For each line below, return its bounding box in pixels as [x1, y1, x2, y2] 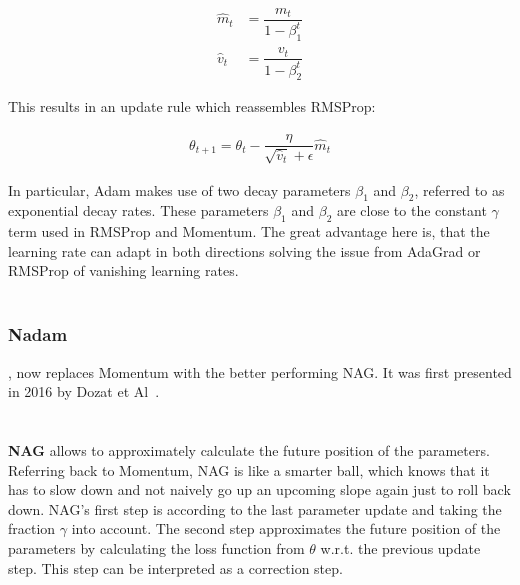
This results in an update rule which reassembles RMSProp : [8, 96, 376, 117]
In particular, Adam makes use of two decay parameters [8, 179, 351, 200]
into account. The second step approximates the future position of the [71, 518, 501, 539]
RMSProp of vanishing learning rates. [8, 260, 239, 281]
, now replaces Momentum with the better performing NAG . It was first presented [8, 361, 512, 382]
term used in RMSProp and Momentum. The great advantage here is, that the [8, 221, 490, 242]
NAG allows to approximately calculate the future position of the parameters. [8, 440, 490, 461]
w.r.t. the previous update [320, 538, 481, 559]
